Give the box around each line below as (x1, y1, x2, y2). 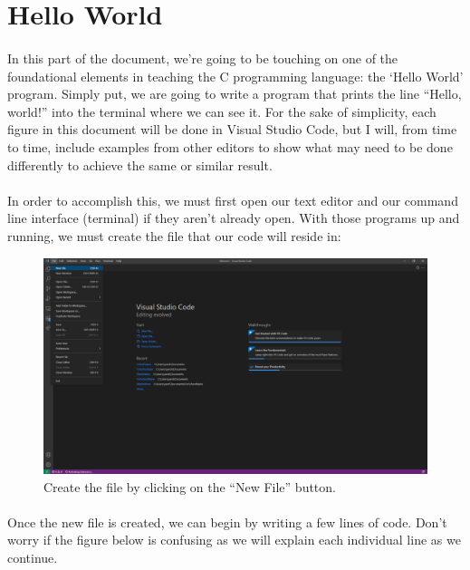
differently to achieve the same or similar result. (7, 155, 273, 174)
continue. (7, 547, 58, 566)
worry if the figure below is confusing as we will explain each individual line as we (7, 530, 461, 549)
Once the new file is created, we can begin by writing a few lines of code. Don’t (7, 512, 447, 531)
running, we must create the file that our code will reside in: (7, 226, 341, 245)
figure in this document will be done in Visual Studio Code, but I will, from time (7, 120, 457, 139)
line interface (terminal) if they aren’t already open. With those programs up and (7, 208, 460, 227)
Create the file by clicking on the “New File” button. (43, 477, 336, 496)
